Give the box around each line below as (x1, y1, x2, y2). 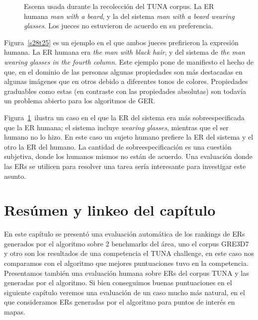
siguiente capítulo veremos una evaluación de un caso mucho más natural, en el (4, 287, 245, 297)
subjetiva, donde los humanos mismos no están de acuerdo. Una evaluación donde (4, 151, 253, 161)
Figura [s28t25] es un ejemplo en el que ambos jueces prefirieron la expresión (4, 37, 239, 47)
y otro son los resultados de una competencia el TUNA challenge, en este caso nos (4, 248, 254, 258)
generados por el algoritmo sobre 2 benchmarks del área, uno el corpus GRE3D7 (4, 238, 249, 248)
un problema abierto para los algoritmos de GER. (4, 95, 156, 106)
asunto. (4, 170, 26, 181)
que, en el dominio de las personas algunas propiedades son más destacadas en (4, 66, 243, 77)
